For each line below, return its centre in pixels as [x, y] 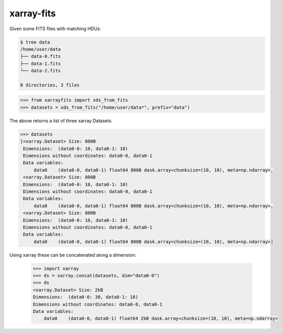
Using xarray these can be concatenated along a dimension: [73, 255]
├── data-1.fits [41, 63]
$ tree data [35, 42]
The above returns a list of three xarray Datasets [61, 121]
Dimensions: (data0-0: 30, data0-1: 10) [86, 297]
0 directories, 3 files [50, 85]
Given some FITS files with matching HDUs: [55, 29]
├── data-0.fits [41, 57]
